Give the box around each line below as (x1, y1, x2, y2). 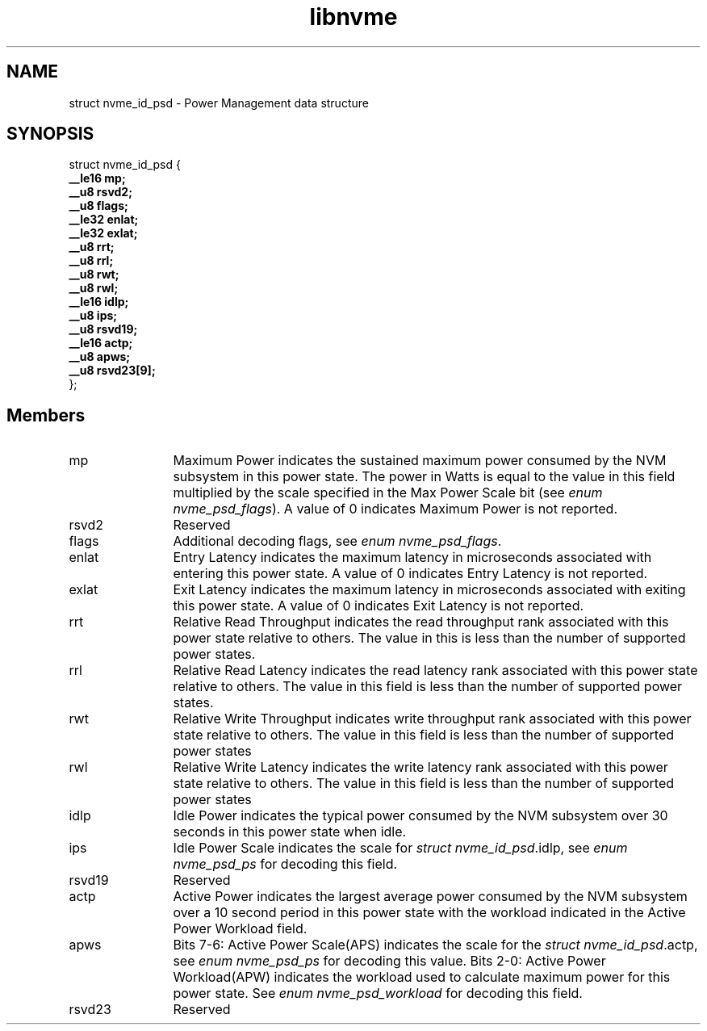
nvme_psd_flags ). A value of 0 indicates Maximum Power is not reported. (173, 501, 618, 518)
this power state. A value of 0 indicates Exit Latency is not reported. (173, 597, 584, 614)
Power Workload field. (173, 920, 307, 937)
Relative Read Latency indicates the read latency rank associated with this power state (173, 662, 698, 679)
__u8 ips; (69, 308, 118, 323)
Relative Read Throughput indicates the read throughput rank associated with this (173, 614, 669, 631)
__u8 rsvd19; (69, 322, 138, 337)
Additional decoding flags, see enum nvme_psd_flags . (173, 533, 502, 550)
